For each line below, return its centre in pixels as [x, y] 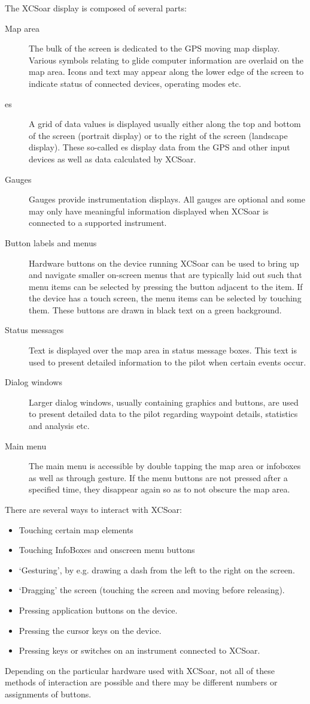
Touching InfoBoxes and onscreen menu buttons [107, 550]
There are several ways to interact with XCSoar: [93, 509]
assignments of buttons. [48, 694]
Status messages [34, 330]
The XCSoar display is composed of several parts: [96, 8]
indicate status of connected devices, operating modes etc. [135, 83]
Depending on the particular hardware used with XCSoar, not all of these [140, 670]
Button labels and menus [51, 242]
